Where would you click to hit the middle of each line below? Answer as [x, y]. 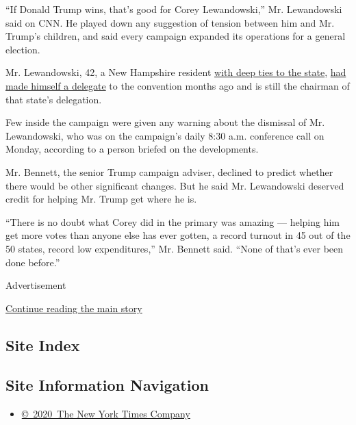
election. [23, 49]
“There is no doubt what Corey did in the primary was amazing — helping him [173, 221]
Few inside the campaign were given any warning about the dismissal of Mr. [165, 122]
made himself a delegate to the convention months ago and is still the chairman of [178, 85]
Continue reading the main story [74, 308]
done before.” [33, 262]
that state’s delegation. [54, 99]
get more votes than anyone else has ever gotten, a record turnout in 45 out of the [178, 235]
